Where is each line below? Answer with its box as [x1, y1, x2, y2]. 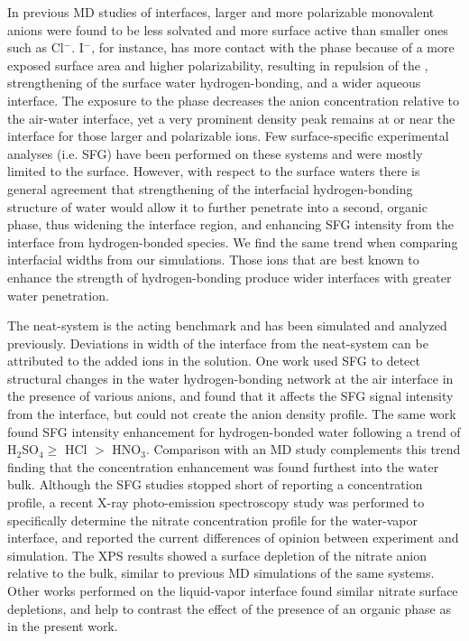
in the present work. [7, 617, 118, 636]
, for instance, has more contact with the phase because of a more [91, 38, 455, 57]
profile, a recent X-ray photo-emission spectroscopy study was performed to [7, 493, 425, 512]
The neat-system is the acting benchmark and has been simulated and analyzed [7, 316, 447, 335]
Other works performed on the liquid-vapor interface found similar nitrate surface [7, 581, 458, 599]
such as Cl [7, 38, 64, 57]
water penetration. [7, 285, 109, 304]
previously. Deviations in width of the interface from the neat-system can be [7, 333, 428, 352]
